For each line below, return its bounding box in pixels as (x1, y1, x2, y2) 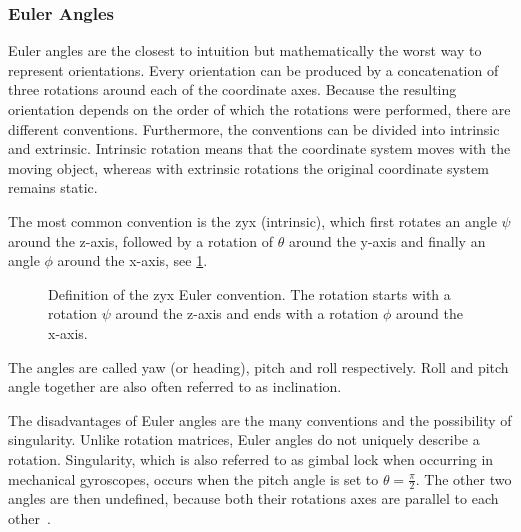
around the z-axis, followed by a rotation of (8, 230, 274, 251)
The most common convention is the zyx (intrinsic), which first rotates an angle (8, 210, 497, 231)
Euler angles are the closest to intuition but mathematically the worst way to (8, 40, 482, 61)
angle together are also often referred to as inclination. (8, 376, 342, 397)
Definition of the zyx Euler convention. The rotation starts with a (48, 283, 451, 304)
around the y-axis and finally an (288, 230, 486, 251)
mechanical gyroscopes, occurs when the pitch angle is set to (8, 468, 379, 489)
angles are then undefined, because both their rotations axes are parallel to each (8, 488, 499, 509)
